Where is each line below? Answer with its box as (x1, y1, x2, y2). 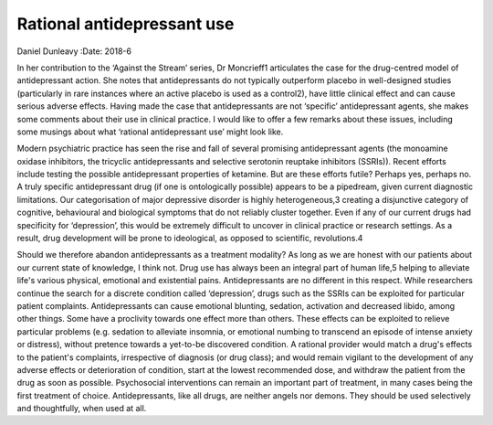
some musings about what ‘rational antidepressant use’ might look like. (16, 126, 284, 137)
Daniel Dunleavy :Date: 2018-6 (16, 46, 132, 57)
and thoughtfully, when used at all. (16, 403, 147, 414)
